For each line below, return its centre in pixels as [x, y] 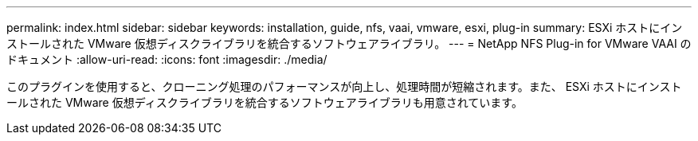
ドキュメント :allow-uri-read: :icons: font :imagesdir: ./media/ [167, 59]
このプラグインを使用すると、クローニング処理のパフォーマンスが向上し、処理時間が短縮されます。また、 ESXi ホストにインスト [344, 86]
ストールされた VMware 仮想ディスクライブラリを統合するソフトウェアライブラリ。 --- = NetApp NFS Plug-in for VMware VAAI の [349, 43]
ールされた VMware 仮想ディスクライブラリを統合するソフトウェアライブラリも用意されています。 [265, 102]
